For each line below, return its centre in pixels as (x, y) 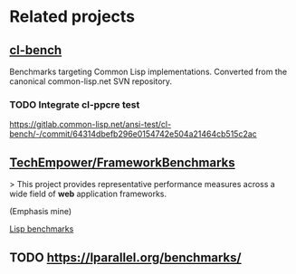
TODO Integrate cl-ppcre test (75, 104)
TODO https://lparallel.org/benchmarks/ (125, 257)
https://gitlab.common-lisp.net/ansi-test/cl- (91, 125)
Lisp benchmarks (42, 229)
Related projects (72, 17)
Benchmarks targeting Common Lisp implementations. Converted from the (148, 71)
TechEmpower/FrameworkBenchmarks (122, 162)
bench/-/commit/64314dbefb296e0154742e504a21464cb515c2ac (134, 134)
